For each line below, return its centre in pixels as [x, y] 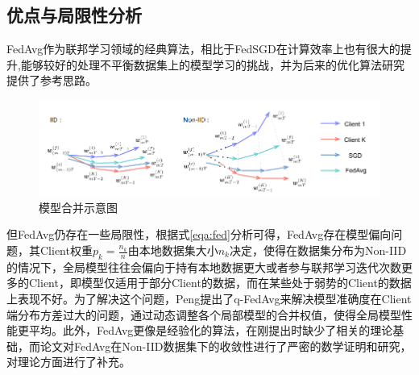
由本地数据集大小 [173, 250]
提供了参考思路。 [52, 80]
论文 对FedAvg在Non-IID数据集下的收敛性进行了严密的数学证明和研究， [226, 346]
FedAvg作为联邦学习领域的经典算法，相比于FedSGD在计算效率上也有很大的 [203, 49]
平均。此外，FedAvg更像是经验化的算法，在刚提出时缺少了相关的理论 [211, 330]
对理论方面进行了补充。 [68, 362]
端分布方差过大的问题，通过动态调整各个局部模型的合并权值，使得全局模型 [204, 314]
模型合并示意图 [78, 207]
